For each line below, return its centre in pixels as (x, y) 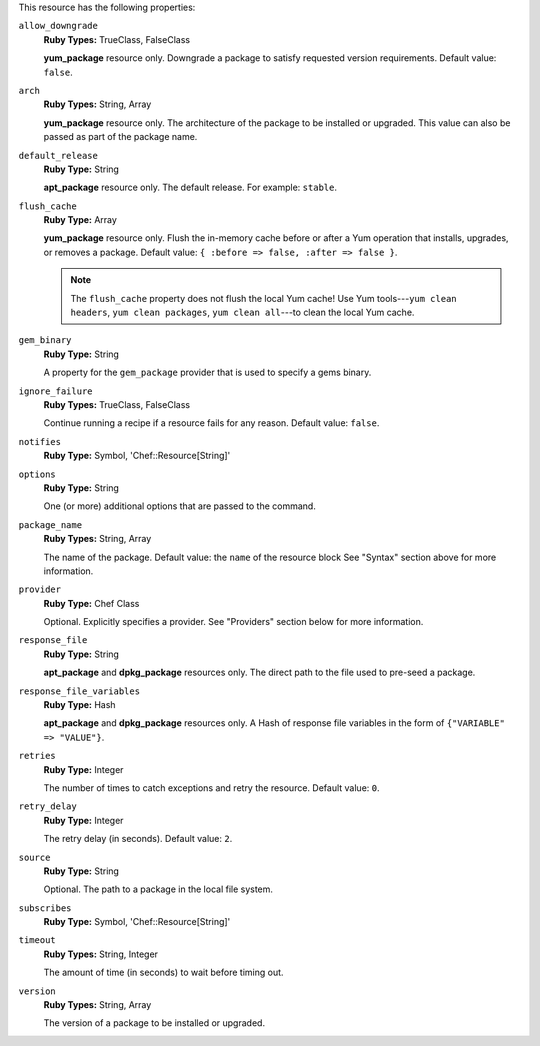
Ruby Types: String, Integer (101, 954)
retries (37, 756)
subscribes (45, 908)
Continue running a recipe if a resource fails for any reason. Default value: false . (211, 423)
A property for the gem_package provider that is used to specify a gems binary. (207, 372)
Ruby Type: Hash (79, 705)
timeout (37, 940)
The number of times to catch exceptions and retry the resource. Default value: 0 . (211, 787)
